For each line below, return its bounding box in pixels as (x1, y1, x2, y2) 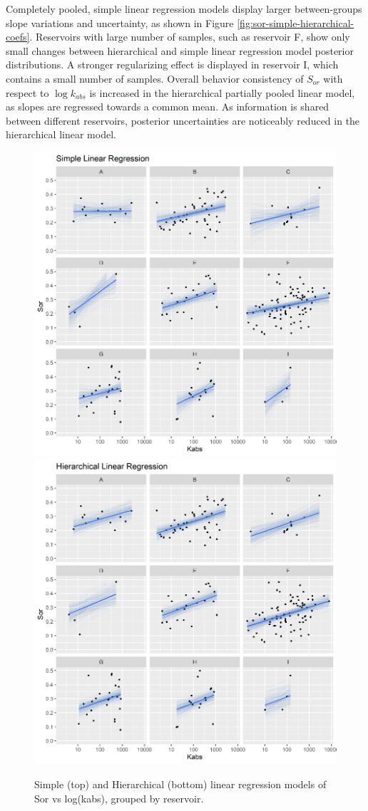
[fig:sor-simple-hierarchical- (237, 15, 354, 30)
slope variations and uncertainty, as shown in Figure (6, 15, 234, 30)
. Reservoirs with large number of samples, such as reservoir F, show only (29, 29, 350, 44)
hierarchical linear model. (6, 127, 116, 142)
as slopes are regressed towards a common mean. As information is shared (6, 99, 329, 114)
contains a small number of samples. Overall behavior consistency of (6, 71, 304, 86)
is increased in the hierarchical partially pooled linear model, (89, 85, 355, 100)
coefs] (6, 29, 30, 44)
